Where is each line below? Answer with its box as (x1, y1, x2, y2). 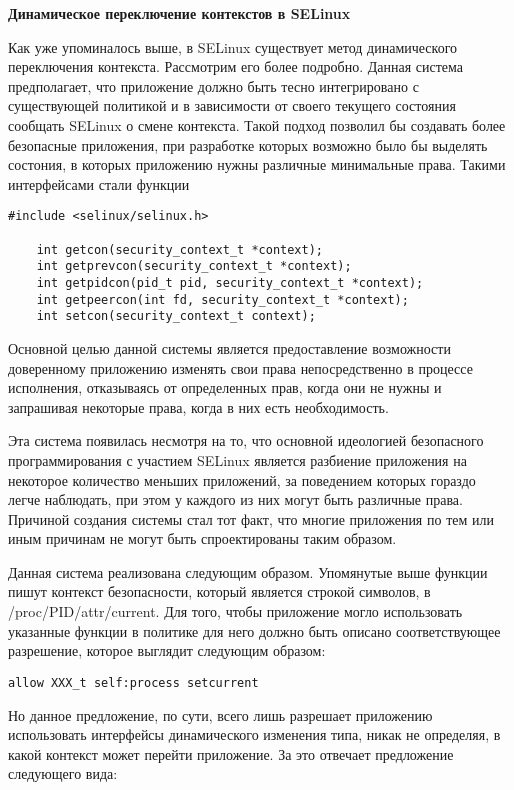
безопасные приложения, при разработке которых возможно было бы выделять (8, 134, 488, 155)
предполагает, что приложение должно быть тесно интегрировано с (8, 75, 419, 96)
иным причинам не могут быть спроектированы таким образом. (8, 528, 397, 549)
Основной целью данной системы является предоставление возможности (8, 337, 451, 358)
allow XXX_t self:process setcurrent (8, 675, 259, 690)
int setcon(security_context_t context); (36, 309, 316, 324)
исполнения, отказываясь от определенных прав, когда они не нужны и (8, 377, 442, 398)
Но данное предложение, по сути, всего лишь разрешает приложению (8, 704, 433, 725)
